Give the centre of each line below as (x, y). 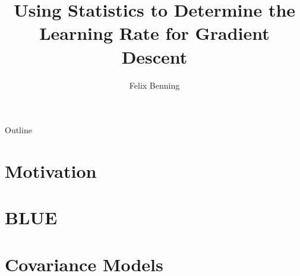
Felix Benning (154, 85)
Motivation (51, 170)
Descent (154, 56)
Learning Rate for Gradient (154, 33)
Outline (18, 130)
